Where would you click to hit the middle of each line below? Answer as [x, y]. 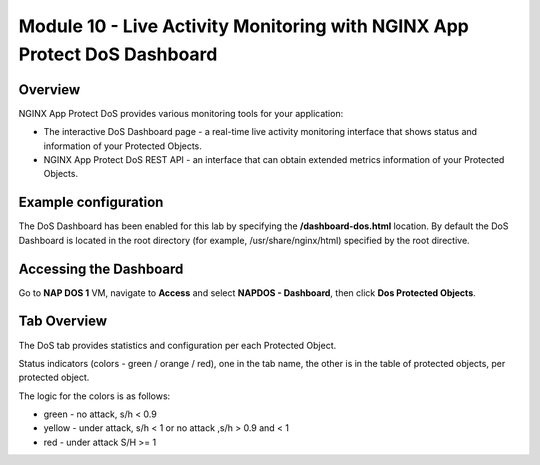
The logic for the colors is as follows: [94, 396]
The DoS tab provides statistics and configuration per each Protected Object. [177, 345]
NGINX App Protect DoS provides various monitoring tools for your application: [181, 113]
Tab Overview [63, 321]
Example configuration [91, 202]
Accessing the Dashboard [101, 268]
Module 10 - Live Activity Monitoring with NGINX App [244, 26]
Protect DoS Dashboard [118, 54]
